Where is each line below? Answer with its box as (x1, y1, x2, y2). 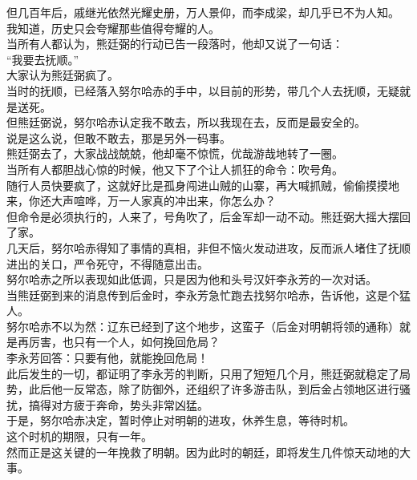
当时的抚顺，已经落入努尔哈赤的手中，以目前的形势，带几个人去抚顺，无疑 (6, 82, 399, 99)
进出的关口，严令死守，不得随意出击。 (6, 255, 208, 272)
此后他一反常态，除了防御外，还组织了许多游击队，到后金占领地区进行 (28, 381, 399, 397)
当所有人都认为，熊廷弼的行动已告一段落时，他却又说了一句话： (6, 35, 343, 52)
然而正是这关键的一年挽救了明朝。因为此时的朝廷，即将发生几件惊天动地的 (6, 443, 399, 460)
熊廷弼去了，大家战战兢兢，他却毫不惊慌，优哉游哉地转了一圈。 (6, 145, 343, 162)
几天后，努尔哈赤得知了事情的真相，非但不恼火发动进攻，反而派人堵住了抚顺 (6, 239, 411, 256)
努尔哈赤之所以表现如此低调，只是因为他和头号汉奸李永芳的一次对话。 (6, 271, 377, 288)
